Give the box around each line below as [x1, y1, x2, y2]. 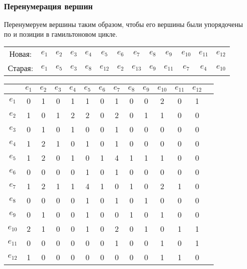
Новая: [9, 48, 32, 60]
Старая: [8, 62, 33, 74]
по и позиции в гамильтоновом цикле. [4, 28, 118, 39]
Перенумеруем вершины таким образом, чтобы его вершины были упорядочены [4, 19, 243, 29]
